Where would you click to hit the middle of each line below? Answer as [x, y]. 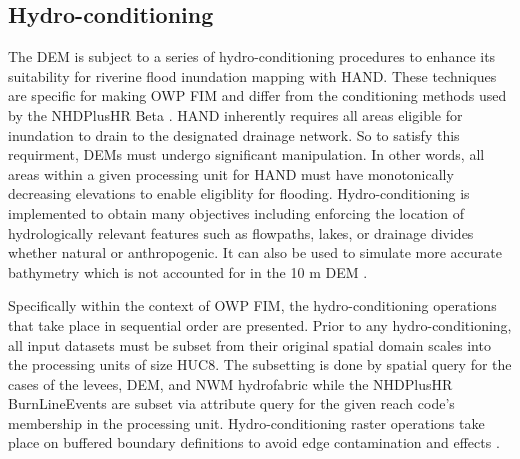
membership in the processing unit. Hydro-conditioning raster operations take [246, 422]
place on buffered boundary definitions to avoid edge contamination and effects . [254, 442]
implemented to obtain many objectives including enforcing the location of [236, 212]
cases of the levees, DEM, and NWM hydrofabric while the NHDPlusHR [230, 383]
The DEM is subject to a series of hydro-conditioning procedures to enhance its [252, 56]
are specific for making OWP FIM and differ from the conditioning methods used [257, 95]
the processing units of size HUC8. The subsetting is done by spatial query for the [260, 364]
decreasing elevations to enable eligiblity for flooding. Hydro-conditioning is [239, 193]
